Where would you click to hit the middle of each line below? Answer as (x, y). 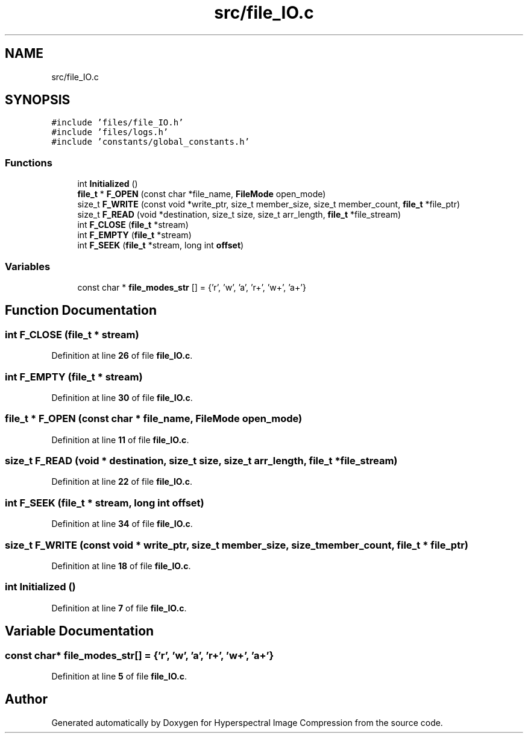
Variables (28, 266)
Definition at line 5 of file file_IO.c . (119, 676)
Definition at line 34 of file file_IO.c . (122, 524)
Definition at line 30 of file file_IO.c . (122, 397)
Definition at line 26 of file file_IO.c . (122, 356)
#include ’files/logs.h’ (110, 132)
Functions (29, 162)
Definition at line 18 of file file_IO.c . (121, 566)
